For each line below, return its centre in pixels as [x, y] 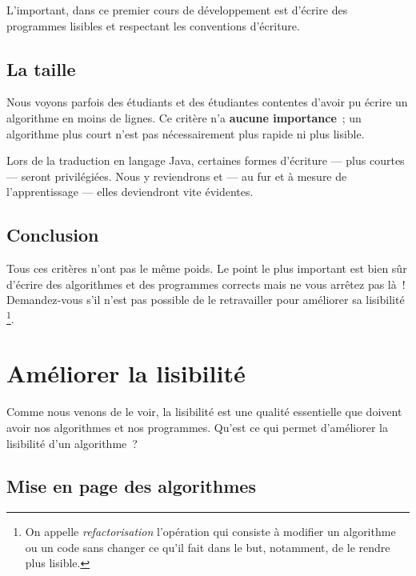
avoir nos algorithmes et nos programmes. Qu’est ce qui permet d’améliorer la [198, 427]
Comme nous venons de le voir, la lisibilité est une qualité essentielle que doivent [204, 412]
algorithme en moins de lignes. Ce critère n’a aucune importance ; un [184, 117]
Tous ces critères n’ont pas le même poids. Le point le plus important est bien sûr [207, 268]
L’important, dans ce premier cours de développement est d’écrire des [177, 10]
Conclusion [53, 235]
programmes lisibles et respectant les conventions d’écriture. [153, 25]
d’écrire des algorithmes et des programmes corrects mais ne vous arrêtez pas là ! [206, 284]
